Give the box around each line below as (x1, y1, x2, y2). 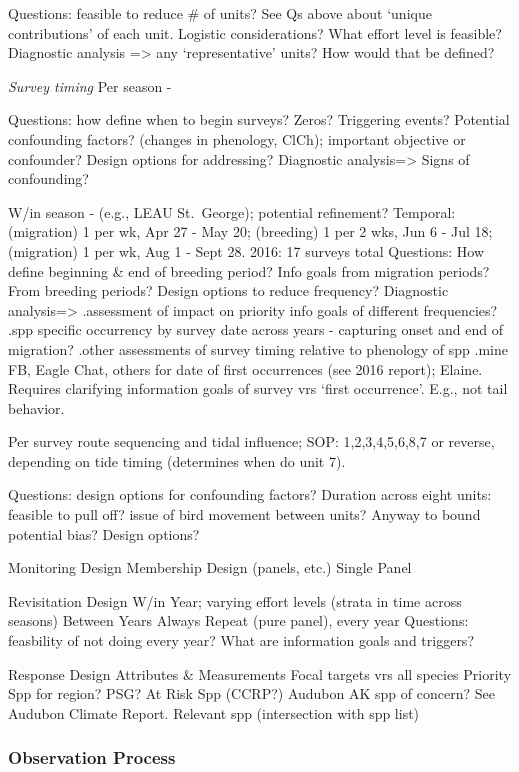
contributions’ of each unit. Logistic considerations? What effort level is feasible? (8, 22, 502, 43)
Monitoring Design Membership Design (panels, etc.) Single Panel (8, 557, 412, 578)
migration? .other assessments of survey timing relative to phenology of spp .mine (8, 338, 509, 359)
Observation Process (8, 745, 176, 770)
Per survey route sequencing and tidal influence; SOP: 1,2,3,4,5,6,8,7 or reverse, (8, 431, 495, 452)
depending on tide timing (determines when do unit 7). (8, 450, 346, 471)
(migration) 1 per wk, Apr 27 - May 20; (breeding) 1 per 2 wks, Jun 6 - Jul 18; (8, 221, 493, 242)
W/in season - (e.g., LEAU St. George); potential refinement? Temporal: (8, 201, 456, 222)
